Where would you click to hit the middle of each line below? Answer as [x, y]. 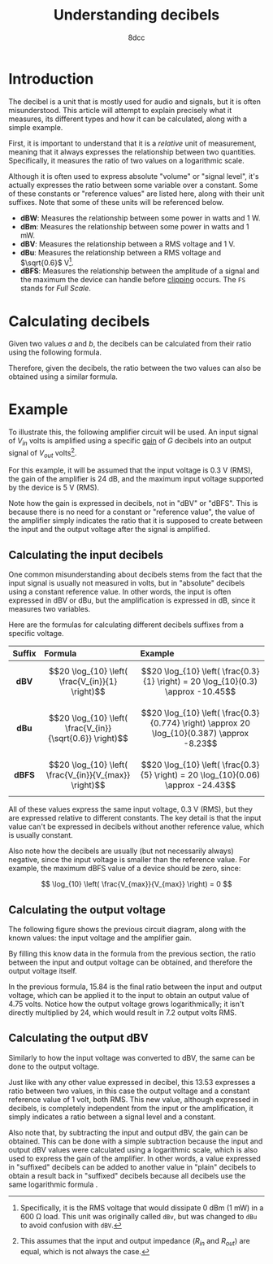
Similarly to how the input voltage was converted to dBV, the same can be [132, 1057]
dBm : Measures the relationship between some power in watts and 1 [134, 226]
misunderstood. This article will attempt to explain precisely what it [120, 110]
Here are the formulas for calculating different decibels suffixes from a [126, 625]
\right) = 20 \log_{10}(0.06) [207, 775]
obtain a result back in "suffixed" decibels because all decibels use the [127, 1175]
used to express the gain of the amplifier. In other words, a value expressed [135, 1158]
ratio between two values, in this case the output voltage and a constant [129, 1091]
